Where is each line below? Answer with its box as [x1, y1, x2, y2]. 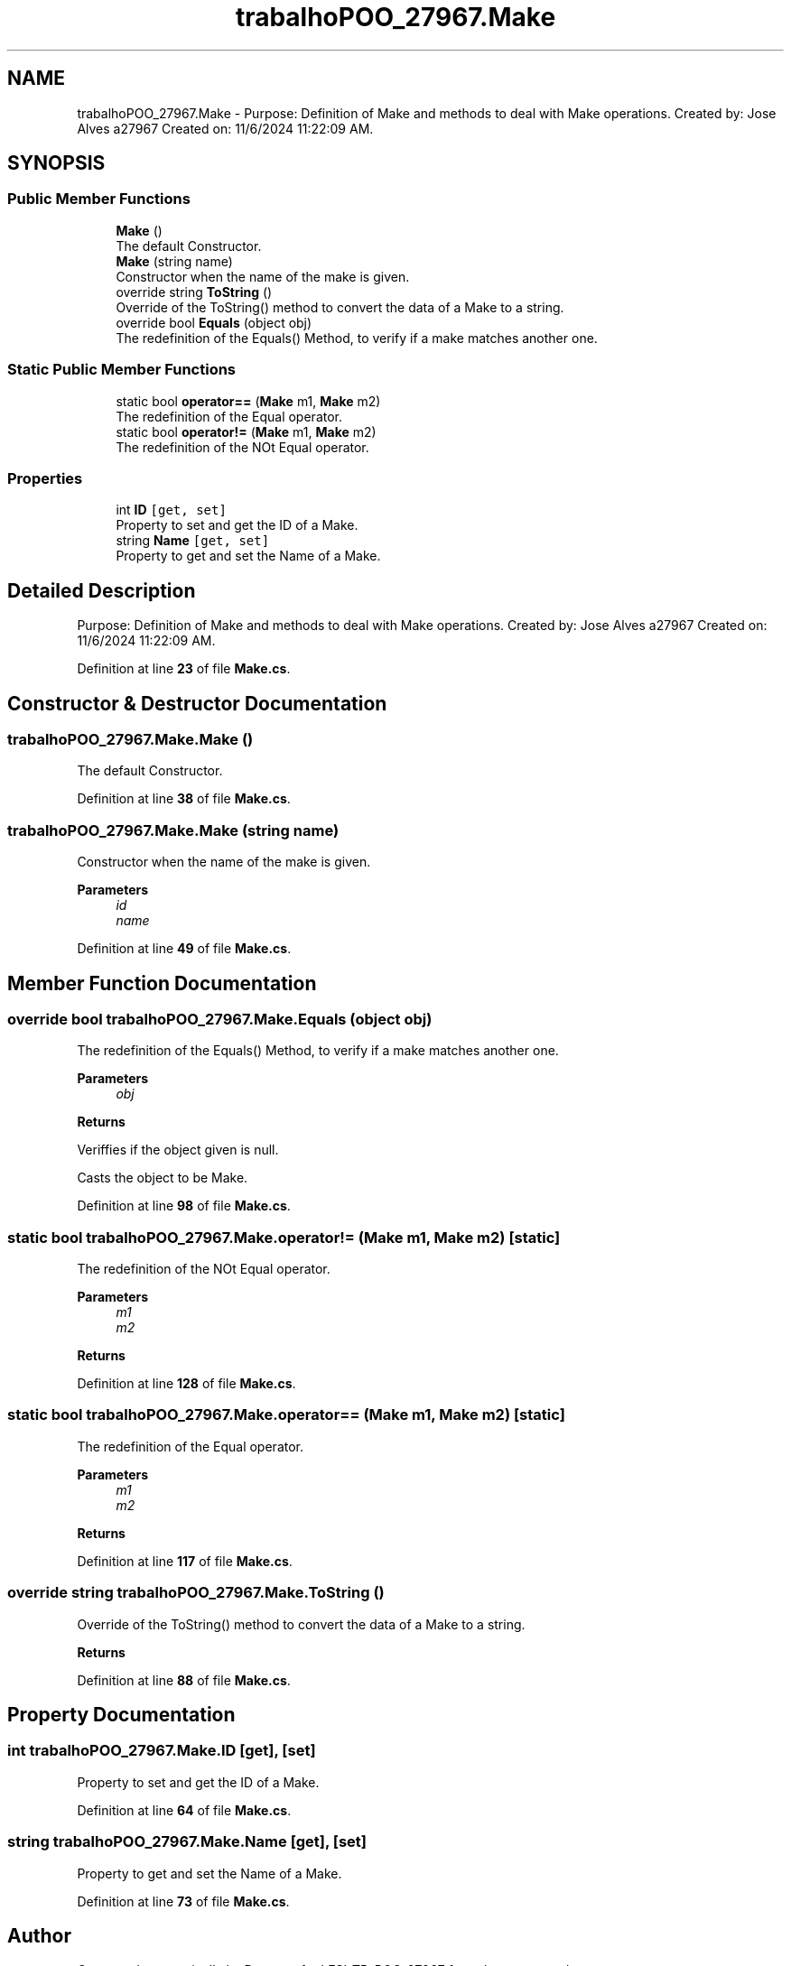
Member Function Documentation [7, 971, 317, 995]
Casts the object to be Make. [77, 1170, 248, 1186]
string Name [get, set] [116, 533, 270, 549]
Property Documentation [7, 1703, 236, 1727]
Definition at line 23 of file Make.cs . [77, 661, 291, 677]
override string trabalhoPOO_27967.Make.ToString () [7, 1583, 385, 1602]
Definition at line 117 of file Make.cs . [77, 1553, 293, 1569]
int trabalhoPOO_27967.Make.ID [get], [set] [7, 1741, 316, 1760]
